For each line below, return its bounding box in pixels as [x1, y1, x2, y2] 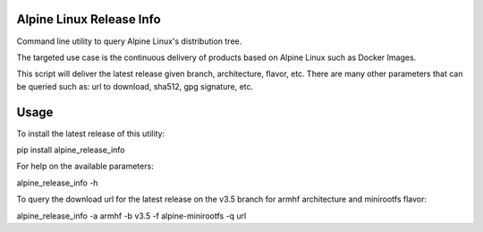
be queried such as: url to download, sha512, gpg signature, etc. [16, 81, 254, 91]
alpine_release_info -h [16, 177, 98, 188]
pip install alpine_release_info [16, 144, 125, 155]
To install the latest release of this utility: [16, 128, 165, 139]
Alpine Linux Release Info [16, 12, 161, 27]
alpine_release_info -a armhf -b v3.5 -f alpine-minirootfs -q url [16, 211, 247, 221]
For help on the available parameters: [16, 161, 154, 172]
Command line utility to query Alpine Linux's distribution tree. [16, 36, 242, 47]
